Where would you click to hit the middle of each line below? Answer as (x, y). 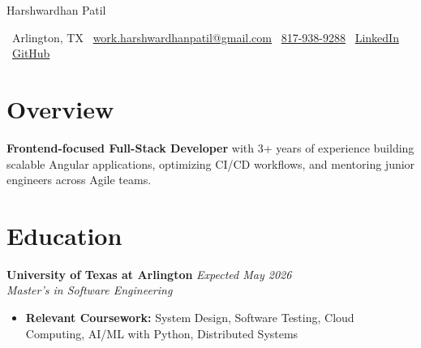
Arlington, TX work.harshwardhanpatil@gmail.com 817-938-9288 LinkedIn (205, 37)
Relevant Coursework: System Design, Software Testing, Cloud (190, 317)
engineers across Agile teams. (79, 180)
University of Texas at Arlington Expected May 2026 (149, 274)
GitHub (31, 53)
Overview (60, 108)
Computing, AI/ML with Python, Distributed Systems (162, 333)
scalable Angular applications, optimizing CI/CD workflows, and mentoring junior (211, 163)
